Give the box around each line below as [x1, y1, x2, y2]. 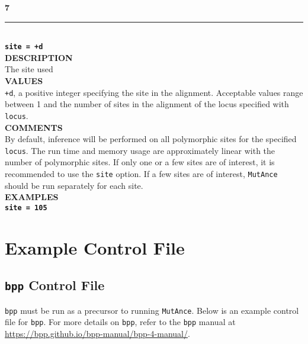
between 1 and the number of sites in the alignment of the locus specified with [5, 98, 289, 110]
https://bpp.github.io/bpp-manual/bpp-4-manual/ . [5, 327, 190, 339]
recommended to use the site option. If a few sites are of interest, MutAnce [5, 167, 278, 179]
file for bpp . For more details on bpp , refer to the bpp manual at [5, 316, 236, 328]
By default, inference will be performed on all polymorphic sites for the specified [5, 133, 297, 145]
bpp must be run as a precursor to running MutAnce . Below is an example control [5, 304, 299, 316]
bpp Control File [5, 276, 105, 294]
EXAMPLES [5, 191, 59, 203]
